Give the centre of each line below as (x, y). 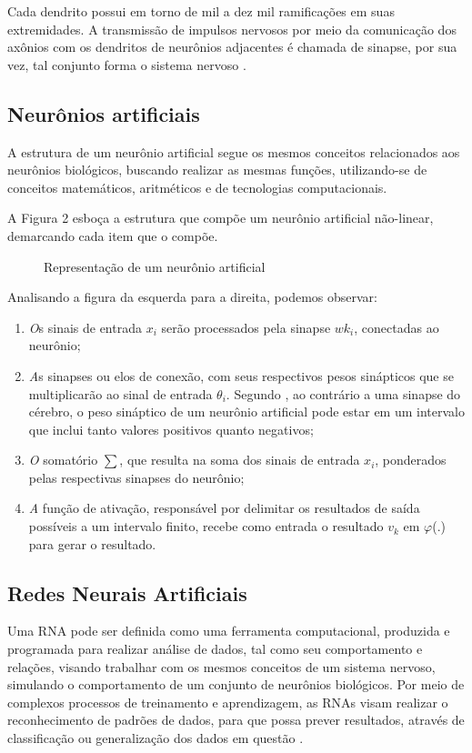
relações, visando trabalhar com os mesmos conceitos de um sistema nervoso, (221, 666)
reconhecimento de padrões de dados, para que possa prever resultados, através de (236, 720)
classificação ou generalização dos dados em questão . (156, 738)
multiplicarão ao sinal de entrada (121, 393)
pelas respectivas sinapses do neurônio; (136, 477)
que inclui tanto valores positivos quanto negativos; (171, 429)
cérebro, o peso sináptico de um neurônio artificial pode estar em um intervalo (246, 412)
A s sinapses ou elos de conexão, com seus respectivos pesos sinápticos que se (241, 375)
